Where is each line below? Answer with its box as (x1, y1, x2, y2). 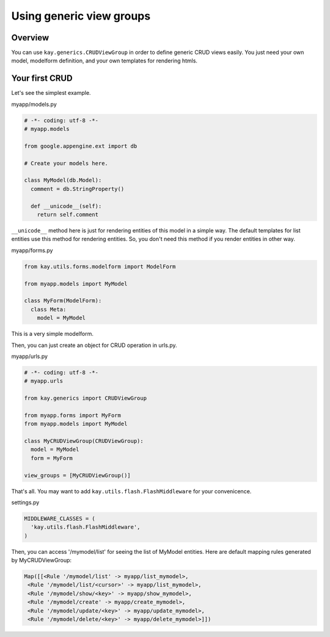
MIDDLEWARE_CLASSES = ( (24, 515, 96, 522)
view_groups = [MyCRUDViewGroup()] (24, 472, 131, 479)
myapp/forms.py (11, 247, 53, 254)
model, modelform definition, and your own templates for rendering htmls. (11, 57, 198, 64)
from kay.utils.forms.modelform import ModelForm (24, 263, 176, 270)
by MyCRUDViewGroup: (11, 557, 72, 564)
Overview (11, 32, 50, 43)
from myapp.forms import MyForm (24, 412, 122, 419)
